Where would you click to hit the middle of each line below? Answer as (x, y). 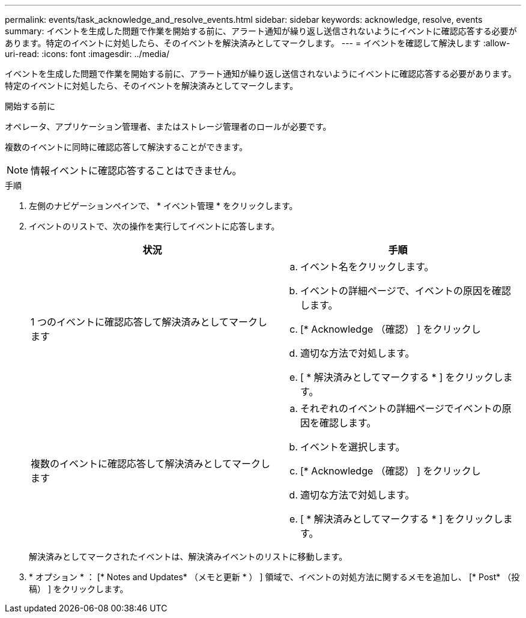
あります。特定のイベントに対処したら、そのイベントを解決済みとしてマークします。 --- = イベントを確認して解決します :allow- (258, 43)
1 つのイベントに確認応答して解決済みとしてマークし (149, 322)
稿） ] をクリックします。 (79, 589)
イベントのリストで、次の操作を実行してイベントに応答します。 (154, 226)
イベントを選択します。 (353, 447)
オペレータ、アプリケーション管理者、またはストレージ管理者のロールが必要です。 (168, 126)
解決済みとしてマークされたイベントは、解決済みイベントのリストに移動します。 (188, 556)
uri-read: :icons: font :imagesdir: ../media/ (87, 54)
